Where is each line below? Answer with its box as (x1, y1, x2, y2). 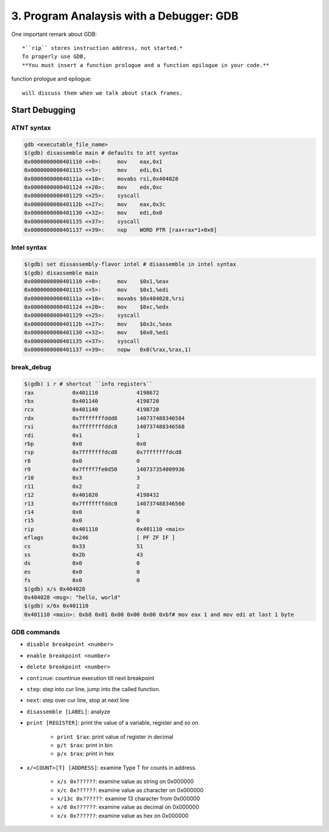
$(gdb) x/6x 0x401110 (24, 603, 89, 609)
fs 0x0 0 (24, 577, 140, 584)
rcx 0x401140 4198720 (24, 406, 160, 413)
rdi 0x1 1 (24, 432, 140, 439)
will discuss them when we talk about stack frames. (22, 89, 183, 96)
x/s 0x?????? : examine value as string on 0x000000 (57, 778, 194, 785)
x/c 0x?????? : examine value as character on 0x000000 (57, 786, 204, 794)
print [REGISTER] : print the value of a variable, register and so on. (26, 719, 200, 726)
